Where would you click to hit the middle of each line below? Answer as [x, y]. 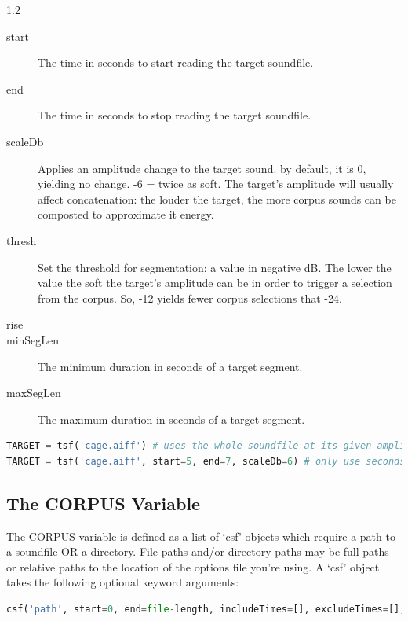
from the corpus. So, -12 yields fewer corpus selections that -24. [190, 298]
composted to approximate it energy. [126, 214]
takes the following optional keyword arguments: [123, 582]
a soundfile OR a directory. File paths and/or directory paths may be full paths [198, 551]
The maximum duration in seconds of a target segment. [171, 419]
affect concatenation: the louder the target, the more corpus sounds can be [217, 198]
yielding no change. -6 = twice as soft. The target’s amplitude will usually [216, 184]
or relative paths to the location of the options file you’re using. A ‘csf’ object [193, 566]
